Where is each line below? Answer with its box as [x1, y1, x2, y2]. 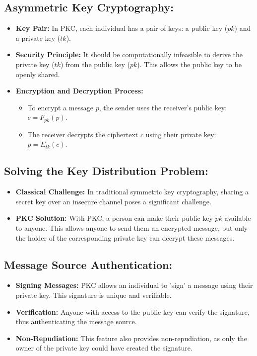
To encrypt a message [27, 102, 93, 112]
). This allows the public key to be [137, 59, 242, 69]
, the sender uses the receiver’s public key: [99, 102, 227, 112]
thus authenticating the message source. [15, 316, 137, 327]
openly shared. [15, 69, 60, 79]
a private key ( [15, 32, 61, 43]
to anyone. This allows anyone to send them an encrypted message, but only [15, 222, 248, 233]
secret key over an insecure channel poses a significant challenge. [15, 196, 211, 206]
